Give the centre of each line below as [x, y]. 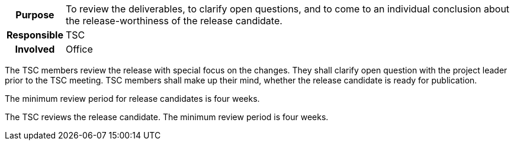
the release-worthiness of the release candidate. [174, 21]
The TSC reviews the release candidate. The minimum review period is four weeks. [167, 117]
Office [79, 49]
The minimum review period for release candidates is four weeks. [132, 99]
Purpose [35, 15]
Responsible [35, 35]
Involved [35, 49]
